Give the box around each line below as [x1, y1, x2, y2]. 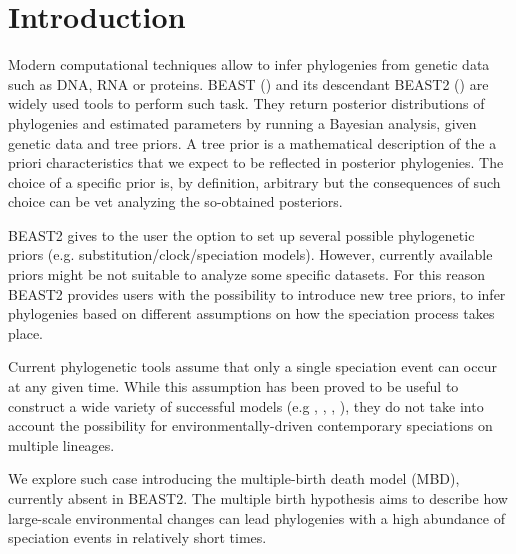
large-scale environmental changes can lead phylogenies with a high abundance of [8, 507, 505, 528]
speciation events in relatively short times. [8, 527, 267, 548]
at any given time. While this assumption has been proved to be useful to [8, 376, 459, 397]
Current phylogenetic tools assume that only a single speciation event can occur [8, 356, 497, 377]
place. [8, 322, 43, 343]
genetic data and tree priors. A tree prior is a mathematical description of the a [8, 132, 497, 153]
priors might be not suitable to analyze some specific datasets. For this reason [8, 264, 485, 285]
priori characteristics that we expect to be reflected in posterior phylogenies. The [8, 152, 504, 173]
